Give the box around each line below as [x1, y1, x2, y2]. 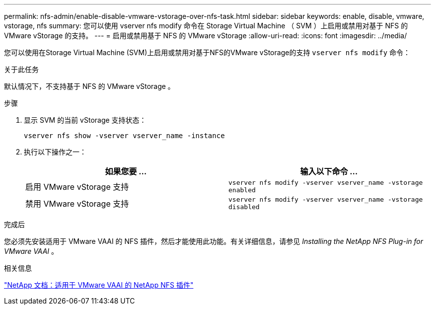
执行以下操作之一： [24, 148, 86, 156]
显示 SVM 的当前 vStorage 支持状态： [24, 116, 146, 124]
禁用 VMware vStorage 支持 [25, 199, 129, 209]
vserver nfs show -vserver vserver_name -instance [24, 132, 225, 140]
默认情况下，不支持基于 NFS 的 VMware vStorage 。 [4, 82, 175, 90]
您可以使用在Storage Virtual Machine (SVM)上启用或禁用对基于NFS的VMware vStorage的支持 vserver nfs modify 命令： [4, 48, 410, 57]
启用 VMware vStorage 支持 [25, 182, 129, 192]
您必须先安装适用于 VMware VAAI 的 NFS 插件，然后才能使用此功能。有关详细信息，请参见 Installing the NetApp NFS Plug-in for [4, 237, 423, 245]
